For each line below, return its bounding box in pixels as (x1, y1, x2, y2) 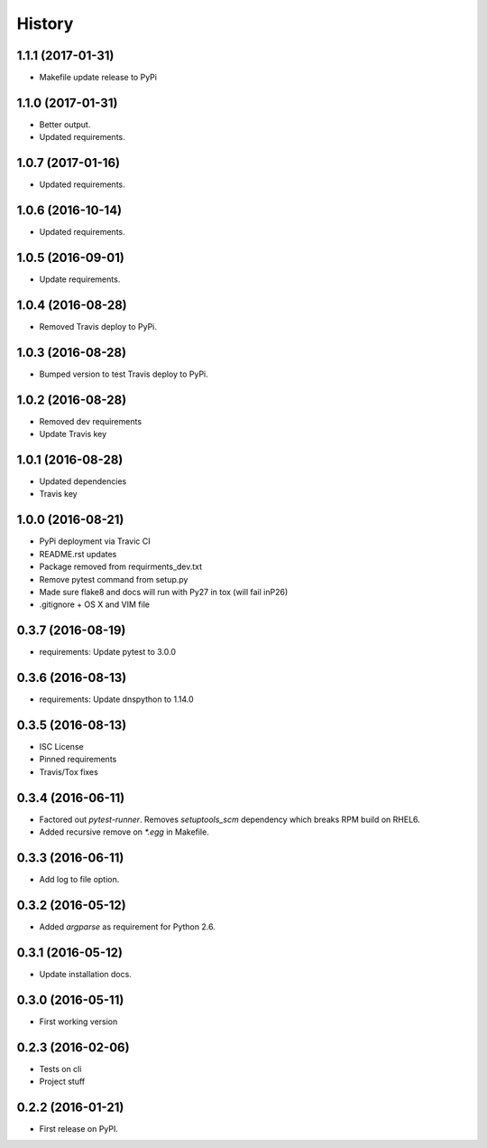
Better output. (39, 118, 91, 130)
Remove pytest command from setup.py (39, 574, 188, 584)
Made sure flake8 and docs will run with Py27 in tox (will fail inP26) (39, 586, 289, 597)
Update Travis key (39, 429, 107, 440)
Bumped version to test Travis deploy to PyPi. (39, 369, 209, 379)
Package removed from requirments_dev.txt (39, 561, 203, 573)
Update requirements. (39, 274, 121, 285)
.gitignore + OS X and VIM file (39, 599, 151, 610)
